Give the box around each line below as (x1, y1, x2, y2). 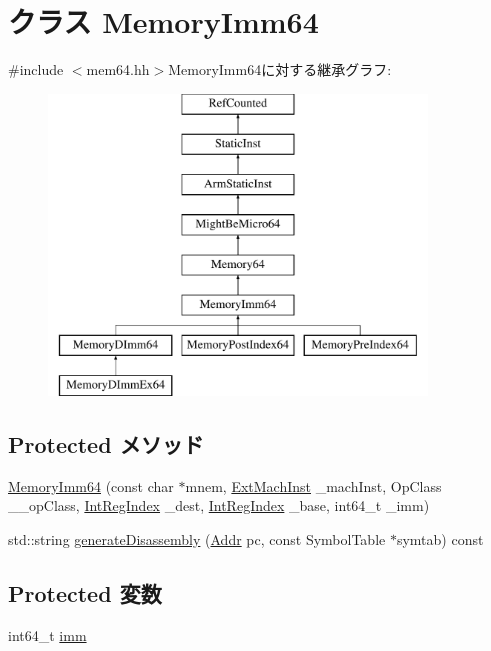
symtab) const (396, 529, 484, 550)
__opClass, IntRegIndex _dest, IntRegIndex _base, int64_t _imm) (8, 495, 430, 516)
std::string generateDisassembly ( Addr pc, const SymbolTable (8, 529, 386, 550)
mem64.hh (86, 59, 150, 80)
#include (8, 59, 64, 80)
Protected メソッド (8, 429, 204, 460)
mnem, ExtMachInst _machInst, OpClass (185, 475, 442, 496)
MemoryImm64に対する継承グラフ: (168, 59, 392, 80)
